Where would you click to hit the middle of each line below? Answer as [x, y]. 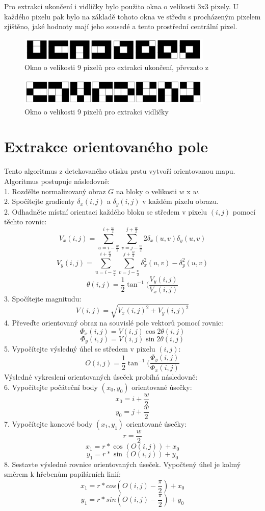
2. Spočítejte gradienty [39, 201]
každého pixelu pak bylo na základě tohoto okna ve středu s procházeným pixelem [132, 16]
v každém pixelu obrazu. [181, 201]
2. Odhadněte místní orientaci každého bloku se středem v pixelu [106, 211]
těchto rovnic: [25, 222]
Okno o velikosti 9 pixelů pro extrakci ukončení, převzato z [117, 67]
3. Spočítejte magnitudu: [43, 298]
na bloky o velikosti [146, 191]
